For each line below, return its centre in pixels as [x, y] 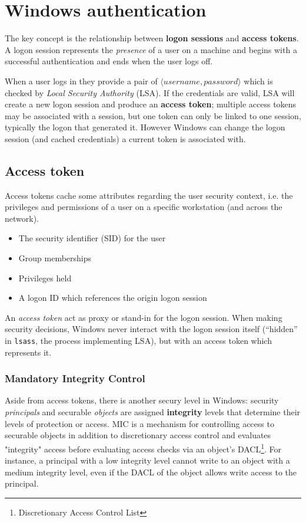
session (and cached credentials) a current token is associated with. [125, 138]
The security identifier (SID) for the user [92, 238]
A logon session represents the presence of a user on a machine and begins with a [151, 49]
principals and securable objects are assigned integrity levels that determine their [153, 412]
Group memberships [55, 258]
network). [22, 218]
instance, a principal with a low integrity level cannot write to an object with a [147, 460]
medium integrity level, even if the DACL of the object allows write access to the [151, 472]
